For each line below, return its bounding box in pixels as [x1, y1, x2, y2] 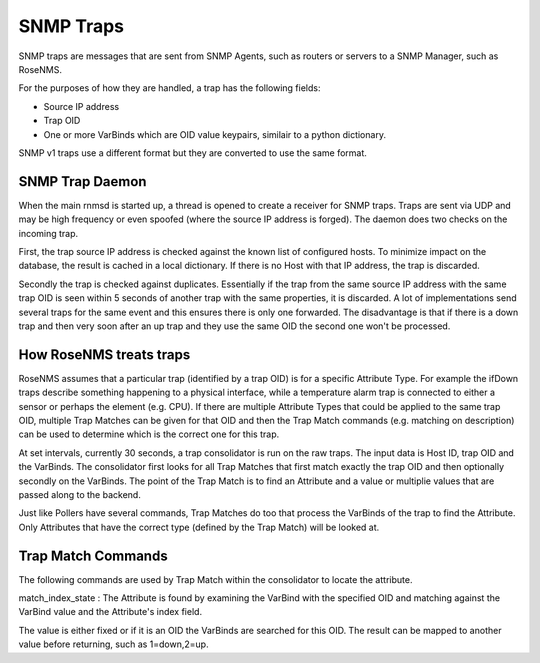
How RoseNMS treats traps [18, 346, 191, 363]
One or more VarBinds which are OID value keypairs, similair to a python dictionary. [43, 128, 387, 140]
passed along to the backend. [18, 488, 142, 500]
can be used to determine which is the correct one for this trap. [18, 428, 280, 440]
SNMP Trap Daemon [18, 173, 147, 190]
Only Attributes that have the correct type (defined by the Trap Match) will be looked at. [18, 521, 380, 533]
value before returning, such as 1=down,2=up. [18, 638, 209, 650]
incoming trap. [18, 227, 79, 239]
